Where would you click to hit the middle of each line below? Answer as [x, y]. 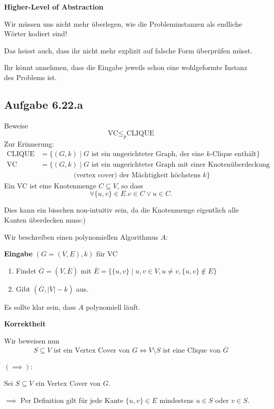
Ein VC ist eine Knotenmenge [50, 185]
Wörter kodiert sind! [36, 33]
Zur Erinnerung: [29, 144]
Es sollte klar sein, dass [40, 306]
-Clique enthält [233, 154]
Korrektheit [25, 324]
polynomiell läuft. [113, 306]
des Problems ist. [30, 77]
